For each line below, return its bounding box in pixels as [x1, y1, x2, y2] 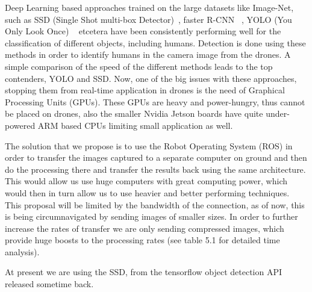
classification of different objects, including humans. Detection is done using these [5, 36, 306, 49]
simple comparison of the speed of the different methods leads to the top [5, 60, 273, 72]
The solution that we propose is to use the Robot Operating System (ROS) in [5, 139, 293, 152]
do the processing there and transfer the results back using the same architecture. [5, 163, 306, 175]
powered [5, 119, 36, 131]
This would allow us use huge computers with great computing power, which [5, 175, 288, 187]
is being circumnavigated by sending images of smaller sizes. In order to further [5, 210, 298, 223]
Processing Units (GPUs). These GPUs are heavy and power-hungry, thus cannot [5, 95, 305, 108]
